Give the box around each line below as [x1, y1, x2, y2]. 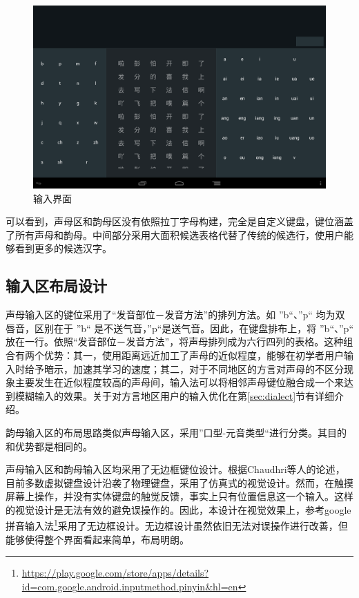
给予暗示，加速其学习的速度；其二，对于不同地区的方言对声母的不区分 [24, 361, 344, 376]
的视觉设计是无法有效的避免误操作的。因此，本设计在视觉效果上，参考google [6, 502, 351, 517]
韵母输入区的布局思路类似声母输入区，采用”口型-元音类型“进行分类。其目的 [6, 425, 347, 439]
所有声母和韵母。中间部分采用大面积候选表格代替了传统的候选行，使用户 [14, 227, 344, 242]
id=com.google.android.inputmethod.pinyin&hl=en [21, 579, 238, 593]
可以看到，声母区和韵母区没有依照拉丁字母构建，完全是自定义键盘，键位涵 [6, 214, 344, 229]
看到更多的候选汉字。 [14, 241, 112, 255]
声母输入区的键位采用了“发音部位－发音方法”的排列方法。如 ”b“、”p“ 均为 [6, 307, 336, 322]
